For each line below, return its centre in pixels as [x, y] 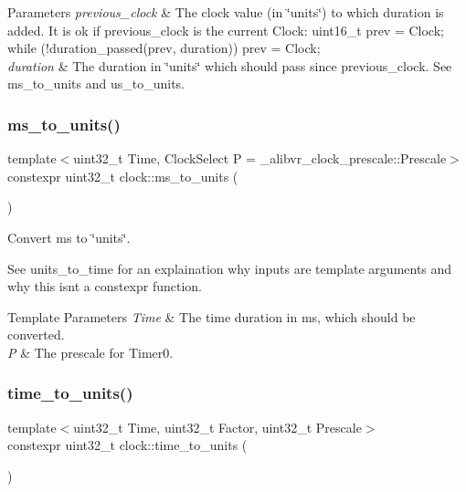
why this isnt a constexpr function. [105, 286]
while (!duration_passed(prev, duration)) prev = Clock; [164, 48]
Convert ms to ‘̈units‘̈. [69, 237]
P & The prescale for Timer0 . [90, 352]
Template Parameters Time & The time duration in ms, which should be [212, 316]
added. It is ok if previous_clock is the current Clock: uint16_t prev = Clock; [226, 30]
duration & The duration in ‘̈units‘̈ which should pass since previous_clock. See [230, 65]
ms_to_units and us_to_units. [96, 84]
